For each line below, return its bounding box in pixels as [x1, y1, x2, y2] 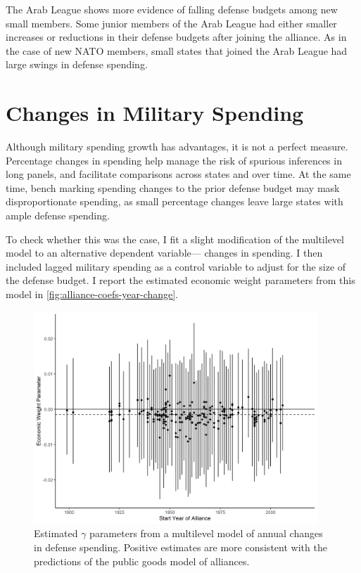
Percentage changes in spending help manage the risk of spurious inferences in [6, 153, 342, 167]
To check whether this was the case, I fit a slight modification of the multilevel [6, 231, 344, 246]
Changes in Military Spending [6, 98, 304, 127]
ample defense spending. [6, 208, 110, 223]
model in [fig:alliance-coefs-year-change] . [6, 287, 179, 302]
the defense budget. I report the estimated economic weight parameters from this [6, 273, 355, 288]
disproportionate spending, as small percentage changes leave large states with [6, 194, 343, 209]
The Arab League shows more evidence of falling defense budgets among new [6, 2, 338, 16]
